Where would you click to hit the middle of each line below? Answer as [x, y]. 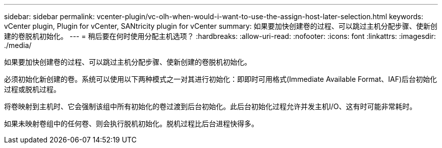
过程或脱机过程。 [32, 89]
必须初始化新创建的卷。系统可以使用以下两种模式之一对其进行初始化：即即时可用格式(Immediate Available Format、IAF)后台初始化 [221, 79]
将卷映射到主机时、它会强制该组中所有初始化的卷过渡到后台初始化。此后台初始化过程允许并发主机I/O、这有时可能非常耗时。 [210, 106]
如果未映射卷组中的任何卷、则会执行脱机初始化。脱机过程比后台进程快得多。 [131, 124]
